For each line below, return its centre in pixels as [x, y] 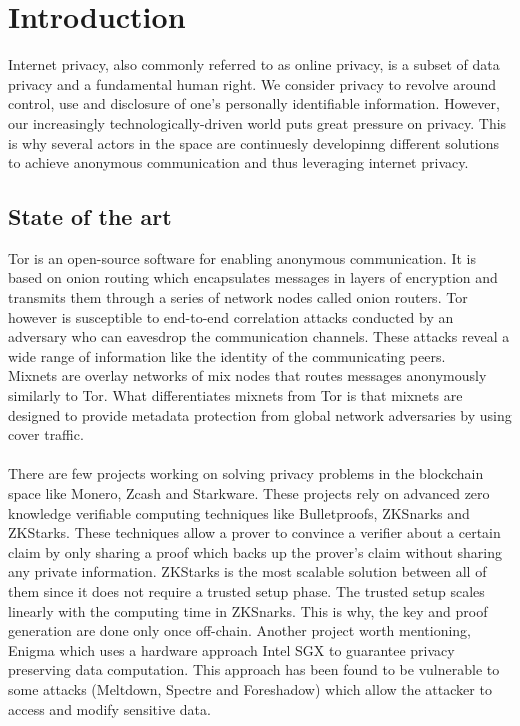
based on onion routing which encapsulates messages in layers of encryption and [253, 277]
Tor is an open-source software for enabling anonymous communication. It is [242, 257]
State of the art [90, 216]
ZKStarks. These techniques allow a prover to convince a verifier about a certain [254, 532]
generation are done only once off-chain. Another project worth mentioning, [239, 630]
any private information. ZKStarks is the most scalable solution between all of [247, 571]
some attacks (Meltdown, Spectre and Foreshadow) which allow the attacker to [250, 688]
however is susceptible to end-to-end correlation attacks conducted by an [231, 316]
